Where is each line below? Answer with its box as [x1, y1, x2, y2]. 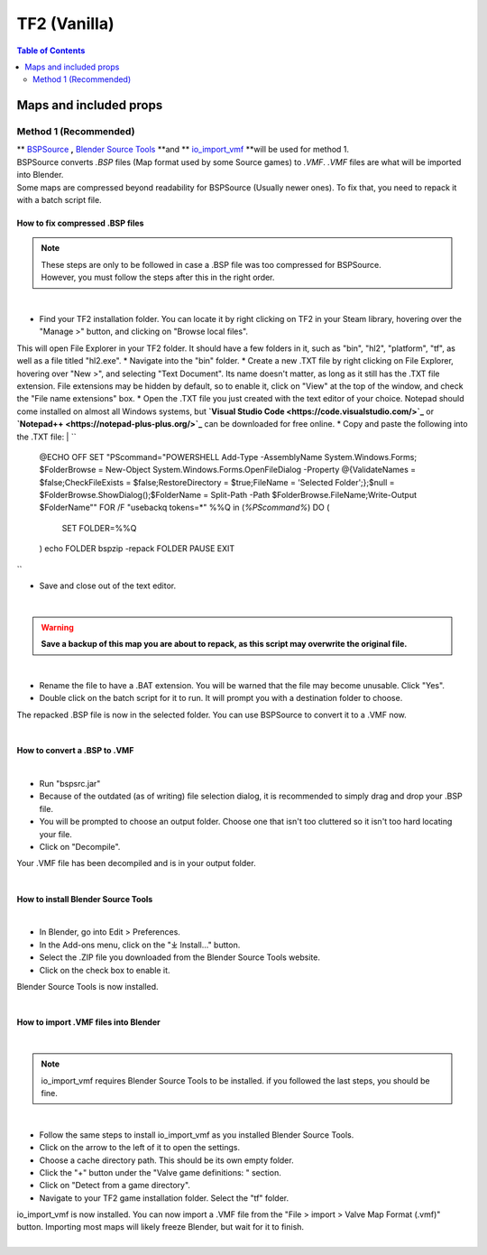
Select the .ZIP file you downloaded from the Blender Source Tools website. [39, 952, 320, 963]
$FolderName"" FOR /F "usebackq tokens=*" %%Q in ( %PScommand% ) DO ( [39, 502, 330, 513]
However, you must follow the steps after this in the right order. [41, 272, 275, 283]
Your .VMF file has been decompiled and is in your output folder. [16, 858, 256, 869]
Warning [41, 622, 74, 632]
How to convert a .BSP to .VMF [16, 745, 134, 756]
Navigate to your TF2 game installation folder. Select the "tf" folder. [39, 1192, 289, 1204]
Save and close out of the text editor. [39, 580, 177, 591]
